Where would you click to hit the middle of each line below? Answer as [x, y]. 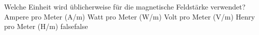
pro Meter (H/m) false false [46, 26]
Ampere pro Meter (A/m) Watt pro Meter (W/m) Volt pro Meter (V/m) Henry [129, 16]
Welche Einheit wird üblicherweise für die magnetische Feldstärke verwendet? [125, 6]
